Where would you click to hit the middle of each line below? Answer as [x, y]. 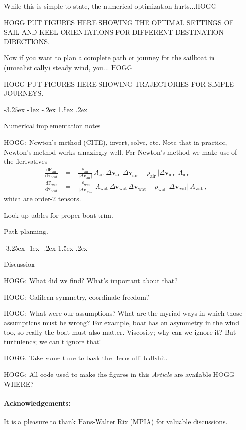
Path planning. [26, 231]
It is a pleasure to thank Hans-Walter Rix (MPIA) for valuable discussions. [116, 421]
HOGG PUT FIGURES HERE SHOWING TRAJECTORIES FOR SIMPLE [119, 83]
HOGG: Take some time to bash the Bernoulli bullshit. [86, 358]
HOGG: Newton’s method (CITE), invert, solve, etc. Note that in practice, [115, 142]
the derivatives [26, 161]
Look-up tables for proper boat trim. [58, 215]
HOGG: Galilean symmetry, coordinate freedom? [77, 296]
